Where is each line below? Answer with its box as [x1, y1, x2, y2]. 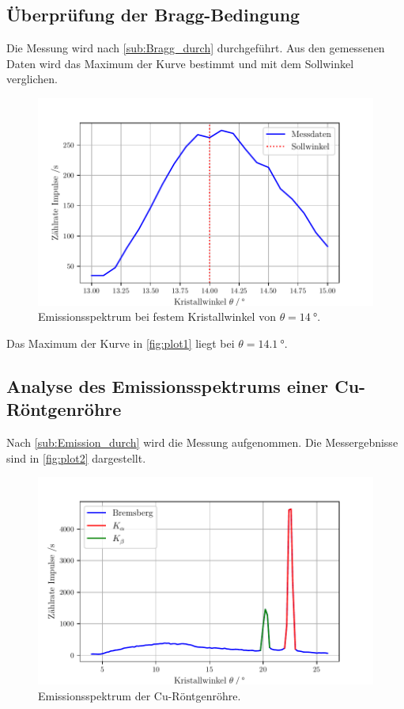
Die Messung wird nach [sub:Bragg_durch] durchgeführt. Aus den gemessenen [6, 40, 385, 56]
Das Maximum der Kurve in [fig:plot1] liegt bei [6, 334, 235, 351]
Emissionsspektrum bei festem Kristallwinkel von [38, 308, 276, 325]
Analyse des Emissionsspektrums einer [6, 373, 329, 398]
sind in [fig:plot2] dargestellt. [6, 449, 146, 466]
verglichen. [6, 71, 58, 87]
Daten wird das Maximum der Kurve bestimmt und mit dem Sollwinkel [6, 55, 354, 71]
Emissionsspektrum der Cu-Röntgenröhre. [38, 687, 241, 703]
